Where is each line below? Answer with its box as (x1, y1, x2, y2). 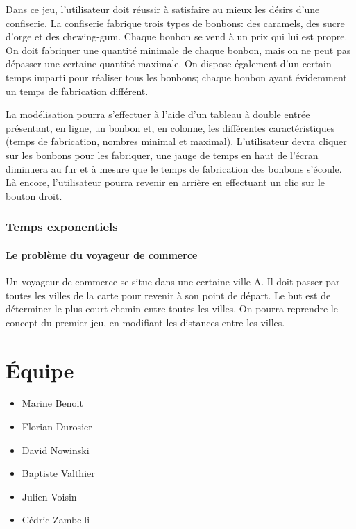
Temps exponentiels (6, 218, 118, 235)
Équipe (6, 355, 74, 384)
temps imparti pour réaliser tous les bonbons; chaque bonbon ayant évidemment (6, 69, 347, 84)
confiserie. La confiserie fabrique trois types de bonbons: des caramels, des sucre (6, 15, 345, 30)
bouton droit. (6, 188, 62, 203)
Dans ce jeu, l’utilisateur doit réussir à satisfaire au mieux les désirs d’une (6, 2, 320, 16)
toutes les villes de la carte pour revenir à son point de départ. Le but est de (6, 287, 331, 302)
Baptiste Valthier (22, 466, 95, 480)
